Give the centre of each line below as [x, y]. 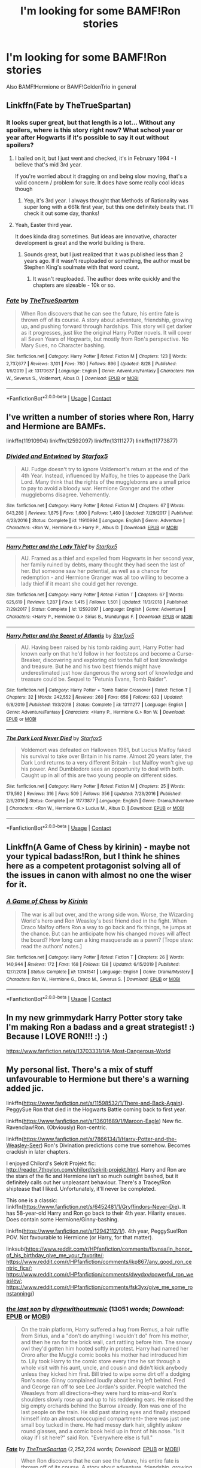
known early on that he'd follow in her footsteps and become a [98, 653]
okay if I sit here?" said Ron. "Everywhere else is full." [87, 1437]
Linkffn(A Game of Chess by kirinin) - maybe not [98, 847]
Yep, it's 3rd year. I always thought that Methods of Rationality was [106, 200]
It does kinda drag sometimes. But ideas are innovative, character [96, 236]
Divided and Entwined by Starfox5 [57, 456]
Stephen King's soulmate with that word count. [81, 267]
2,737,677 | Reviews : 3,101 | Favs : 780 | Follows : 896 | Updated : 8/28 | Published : [92, 363]
